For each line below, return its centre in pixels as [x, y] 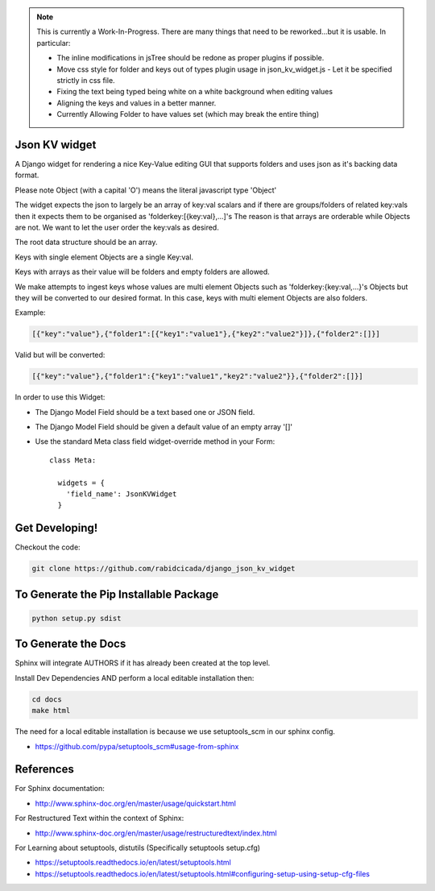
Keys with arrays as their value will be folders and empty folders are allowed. [142, 272]
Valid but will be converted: [60, 355]
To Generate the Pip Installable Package [117, 594]
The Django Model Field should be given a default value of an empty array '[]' [164, 427]
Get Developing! [56, 528]
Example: [30, 313]
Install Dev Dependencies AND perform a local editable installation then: [135, 678]
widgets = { [81, 483]
